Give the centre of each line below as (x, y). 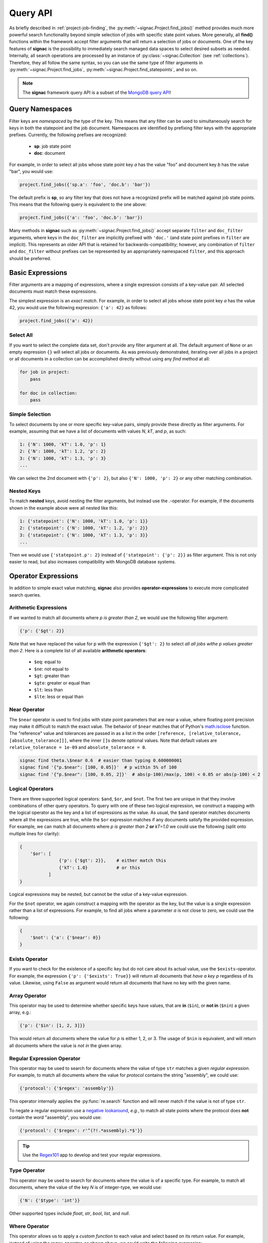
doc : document (50, 153)
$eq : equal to (48, 662)
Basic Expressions (38, 273)
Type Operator (27, 1170)
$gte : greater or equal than (62, 683)
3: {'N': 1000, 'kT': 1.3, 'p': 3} (63, 458)
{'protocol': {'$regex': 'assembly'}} (67, 1088)
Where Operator (29, 1226)
